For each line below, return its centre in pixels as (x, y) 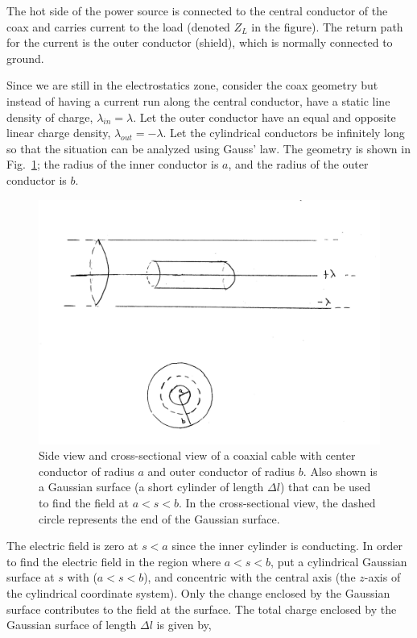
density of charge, (50, 117)
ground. (25, 58)
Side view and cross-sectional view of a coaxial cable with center (197, 455)
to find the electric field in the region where (114, 561)
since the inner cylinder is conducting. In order (287, 546)
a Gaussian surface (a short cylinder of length (151, 487)
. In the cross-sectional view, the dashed (277, 502)
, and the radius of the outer (298, 164)
